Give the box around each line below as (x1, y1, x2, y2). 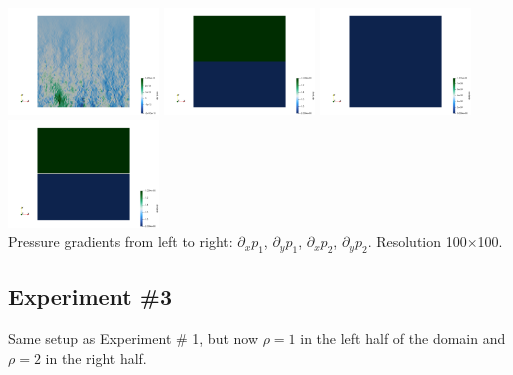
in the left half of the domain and (300, 328, 506, 349)
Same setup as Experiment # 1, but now (8, 328, 259, 349)
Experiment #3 (8, 281, 172, 312)
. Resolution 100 (367, 231, 467, 252)
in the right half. (45, 347, 147, 368)
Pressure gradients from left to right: (8, 231, 233, 252)
